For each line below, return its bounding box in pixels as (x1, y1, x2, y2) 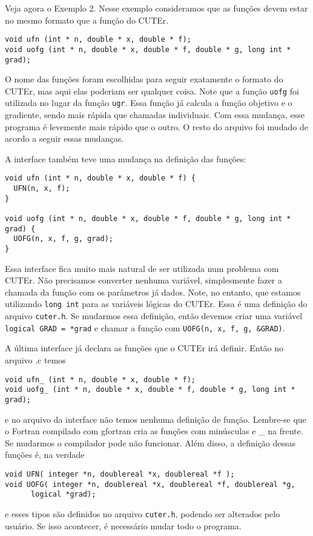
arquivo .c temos (5, 354, 66, 366)
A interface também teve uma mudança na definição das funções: (5, 152, 246, 165)
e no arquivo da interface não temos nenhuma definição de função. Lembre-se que (5, 412, 306, 425)
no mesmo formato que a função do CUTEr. (5, 13, 169, 26)
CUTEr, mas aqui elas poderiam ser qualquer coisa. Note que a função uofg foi (5, 84, 299, 97)
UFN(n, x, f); (13, 184, 70, 193)
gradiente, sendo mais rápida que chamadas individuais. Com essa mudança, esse (5, 108, 305, 121)
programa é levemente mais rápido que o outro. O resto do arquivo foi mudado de (5, 120, 308, 133)
